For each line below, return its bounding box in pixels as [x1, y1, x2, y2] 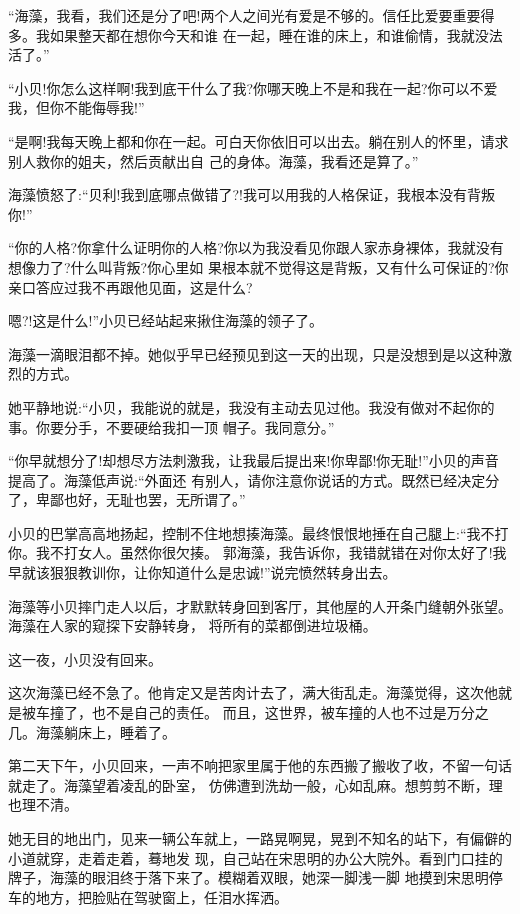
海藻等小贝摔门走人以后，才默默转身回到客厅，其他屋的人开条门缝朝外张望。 [8, 595, 512, 616]
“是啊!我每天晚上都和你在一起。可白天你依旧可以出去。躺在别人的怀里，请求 [8, 130, 509, 151]
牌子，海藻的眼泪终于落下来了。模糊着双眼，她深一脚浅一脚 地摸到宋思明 [8, 867, 489, 888]
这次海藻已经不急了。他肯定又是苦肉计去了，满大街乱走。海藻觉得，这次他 [8, 682, 498, 703]
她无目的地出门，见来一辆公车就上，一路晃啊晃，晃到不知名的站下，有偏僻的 [8, 828, 512, 848]
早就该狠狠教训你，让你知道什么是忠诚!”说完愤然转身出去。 [8, 562, 397, 583]
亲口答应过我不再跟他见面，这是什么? [8, 276, 253, 297]
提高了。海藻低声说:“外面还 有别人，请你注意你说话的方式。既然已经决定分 [8, 469, 500, 490]
